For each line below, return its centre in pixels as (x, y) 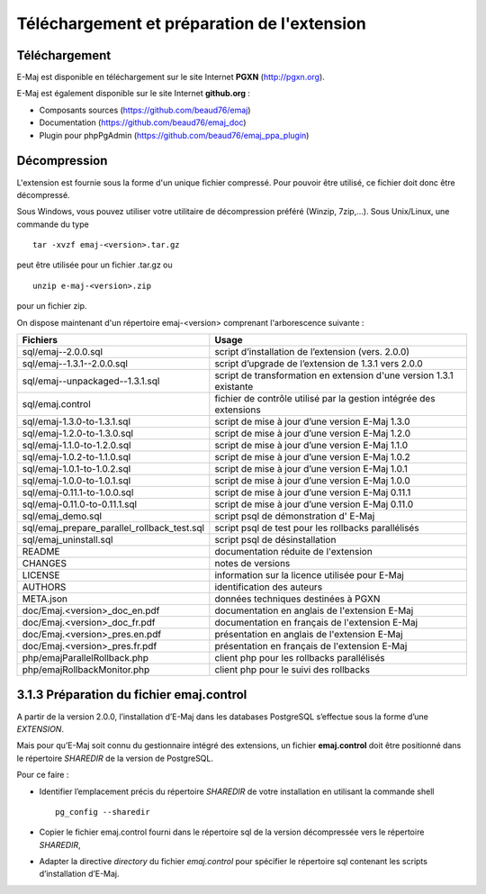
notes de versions (252, 564)
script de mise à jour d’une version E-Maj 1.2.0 (313, 434)
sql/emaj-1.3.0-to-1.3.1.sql (76, 421)
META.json (45, 599)
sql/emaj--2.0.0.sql (63, 352)
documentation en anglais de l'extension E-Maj (314, 610)
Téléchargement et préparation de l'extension (191, 23)
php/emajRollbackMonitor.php (86, 670)
